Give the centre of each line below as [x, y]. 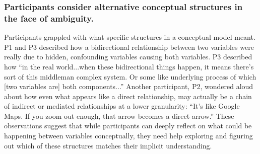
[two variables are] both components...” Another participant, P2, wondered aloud [129, 86]
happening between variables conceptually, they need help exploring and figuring [128, 136]
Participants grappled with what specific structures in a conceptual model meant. [130, 37]
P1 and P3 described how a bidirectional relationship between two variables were [129, 47]
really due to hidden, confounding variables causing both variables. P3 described [128, 57]
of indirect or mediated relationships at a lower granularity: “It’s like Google [122, 106]
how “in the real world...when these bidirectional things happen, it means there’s [129, 66]
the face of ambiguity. [49, 18]
